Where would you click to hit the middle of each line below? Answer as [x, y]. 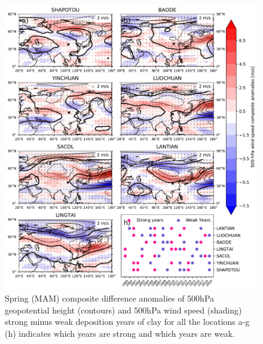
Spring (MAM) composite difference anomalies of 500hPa [110, 298]
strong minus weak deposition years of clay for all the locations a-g [127, 322]
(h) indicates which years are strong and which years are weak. [120, 333]
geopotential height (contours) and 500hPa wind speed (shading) [123, 310]
